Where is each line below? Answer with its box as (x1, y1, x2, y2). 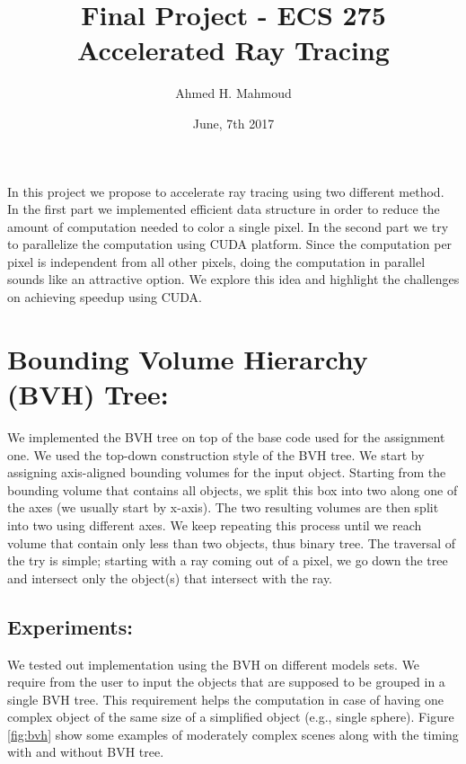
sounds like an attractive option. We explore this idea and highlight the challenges (7, 270, 460, 289)
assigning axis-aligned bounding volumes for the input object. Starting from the (7, 463, 446, 482)
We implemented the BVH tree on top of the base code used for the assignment (7, 427, 445, 446)
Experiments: (7, 612, 133, 640)
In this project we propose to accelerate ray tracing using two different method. (7, 182, 444, 200)
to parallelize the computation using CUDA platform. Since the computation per (7, 235, 453, 253)
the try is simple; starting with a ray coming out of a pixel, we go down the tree (7, 551, 448, 570)
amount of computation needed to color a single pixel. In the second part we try (7, 217, 449, 235)
